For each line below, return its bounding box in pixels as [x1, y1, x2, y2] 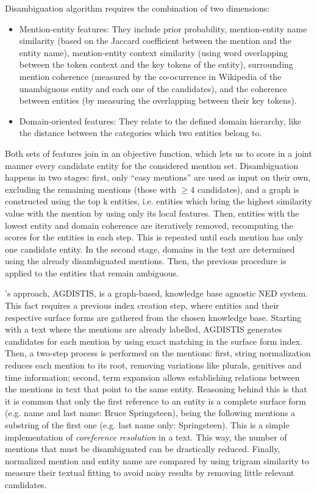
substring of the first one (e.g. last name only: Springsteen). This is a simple [5, 419, 290, 431]
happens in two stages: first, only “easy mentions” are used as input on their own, [5, 171, 311, 184]
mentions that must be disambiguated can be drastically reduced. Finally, [5, 442, 280, 455]
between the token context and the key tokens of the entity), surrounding [19, 58, 293, 71]
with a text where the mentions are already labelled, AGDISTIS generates [5, 323, 282, 336]
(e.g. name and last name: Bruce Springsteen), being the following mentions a [5, 406, 296, 419]
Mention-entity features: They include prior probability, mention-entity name [19, 22, 307, 35]
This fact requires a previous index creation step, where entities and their [5, 299, 279, 312]
